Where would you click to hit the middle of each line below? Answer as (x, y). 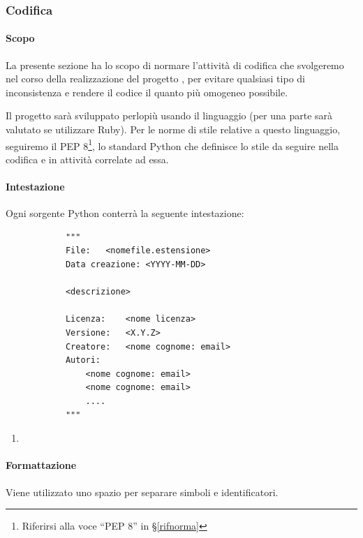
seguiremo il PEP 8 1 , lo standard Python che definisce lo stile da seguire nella (172, 144)
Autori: (83, 360)
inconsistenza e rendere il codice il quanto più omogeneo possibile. (147, 92)
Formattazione (41, 465)
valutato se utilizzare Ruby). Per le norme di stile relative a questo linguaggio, (173, 129)
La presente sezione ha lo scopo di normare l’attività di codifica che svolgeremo (175, 65)
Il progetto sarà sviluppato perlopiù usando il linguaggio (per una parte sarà (169, 115)
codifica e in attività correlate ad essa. (87, 159)
